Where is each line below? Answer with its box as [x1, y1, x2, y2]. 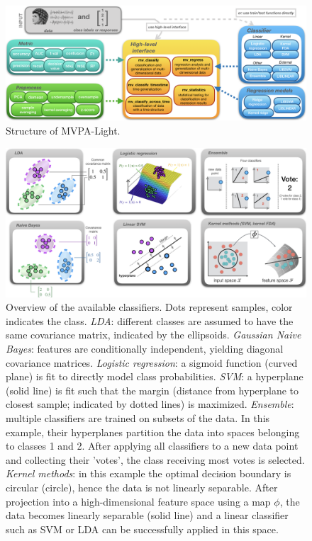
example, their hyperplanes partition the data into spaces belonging [6, 424, 300, 439]
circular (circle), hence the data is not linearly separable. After [6, 479, 278, 494]
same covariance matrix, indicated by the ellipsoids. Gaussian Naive [6, 327, 301, 342]
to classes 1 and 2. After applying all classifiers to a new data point [6, 438, 299, 453]
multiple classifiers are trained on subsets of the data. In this [6, 411, 270, 426]
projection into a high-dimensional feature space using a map [6, 494, 271, 508]
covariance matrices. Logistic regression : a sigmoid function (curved [6, 355, 298, 370]
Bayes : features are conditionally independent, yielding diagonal [6, 341, 284, 356]
